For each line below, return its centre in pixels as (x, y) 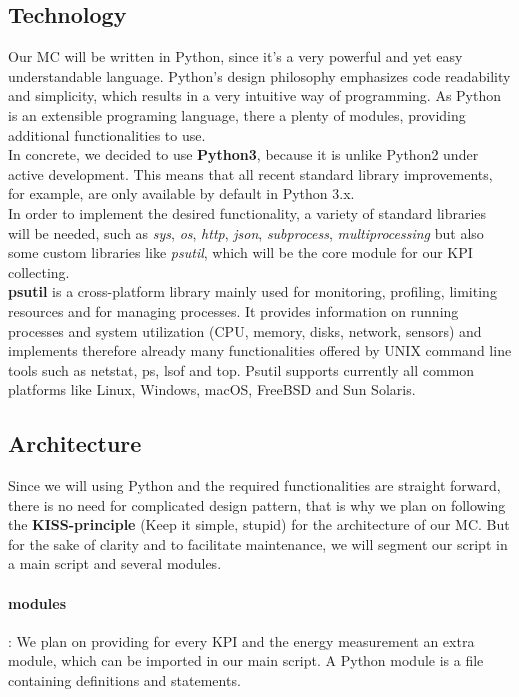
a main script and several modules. (115, 563)
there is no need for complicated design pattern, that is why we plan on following (257, 504)
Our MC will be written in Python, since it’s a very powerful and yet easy (235, 56)
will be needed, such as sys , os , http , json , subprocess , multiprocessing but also (246, 232)
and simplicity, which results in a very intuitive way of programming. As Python (255, 95)
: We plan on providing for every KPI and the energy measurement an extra (241, 640)
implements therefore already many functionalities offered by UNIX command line (260, 350)
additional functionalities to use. (107, 134)
